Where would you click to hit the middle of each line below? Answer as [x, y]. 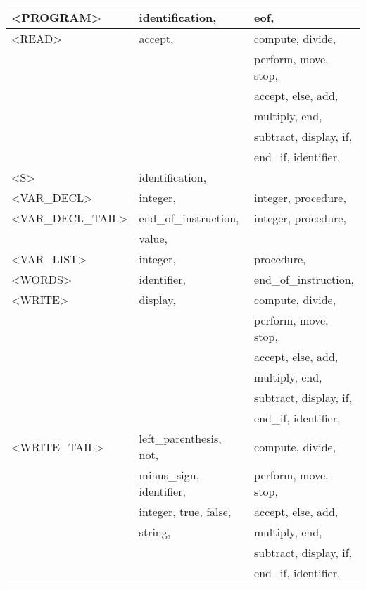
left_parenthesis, [180, 438]
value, [153, 238]
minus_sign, [169, 475]
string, [155, 532]
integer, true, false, [185, 511]
